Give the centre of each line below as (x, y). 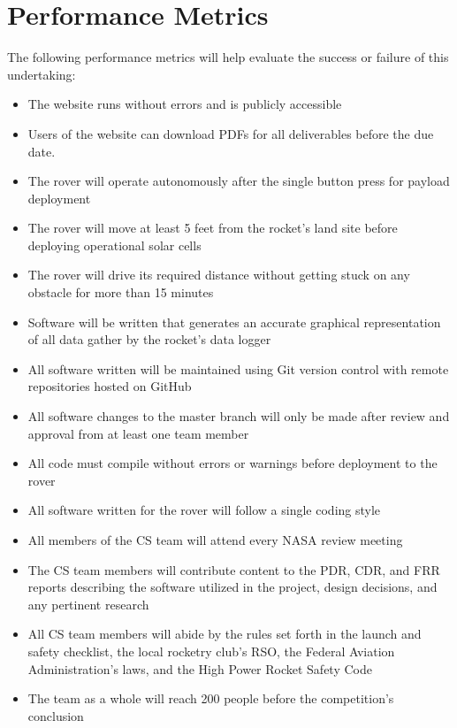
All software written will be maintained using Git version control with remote (238, 368)
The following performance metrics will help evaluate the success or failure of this (228, 57)
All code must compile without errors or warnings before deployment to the (232, 463)
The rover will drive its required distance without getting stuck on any (219, 275)
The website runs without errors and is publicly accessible (185, 104)
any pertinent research (88, 604)
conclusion (56, 715)
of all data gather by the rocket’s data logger (149, 339)
